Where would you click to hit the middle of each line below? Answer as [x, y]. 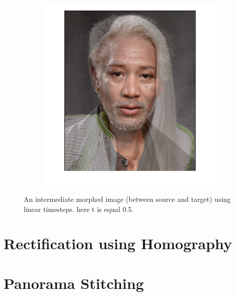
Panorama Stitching [74, 283]
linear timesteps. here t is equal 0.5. [79, 209]
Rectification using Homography [118, 243]
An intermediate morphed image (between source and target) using [127, 199]
